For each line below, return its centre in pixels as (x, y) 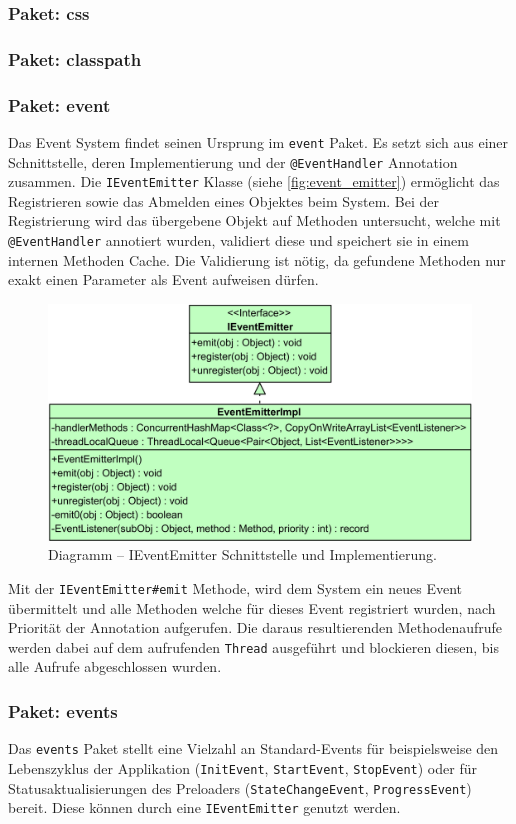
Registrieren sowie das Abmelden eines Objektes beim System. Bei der (224, 200)
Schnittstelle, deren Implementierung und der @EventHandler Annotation (233, 161)
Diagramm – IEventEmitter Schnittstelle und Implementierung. (242, 554)
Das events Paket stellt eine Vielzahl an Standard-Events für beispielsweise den (253, 748)
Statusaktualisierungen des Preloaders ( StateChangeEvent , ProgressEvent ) (240, 787)
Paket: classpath (75, 58)
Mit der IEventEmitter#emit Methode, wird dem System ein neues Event (235, 587)
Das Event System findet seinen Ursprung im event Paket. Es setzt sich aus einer (258, 141)
